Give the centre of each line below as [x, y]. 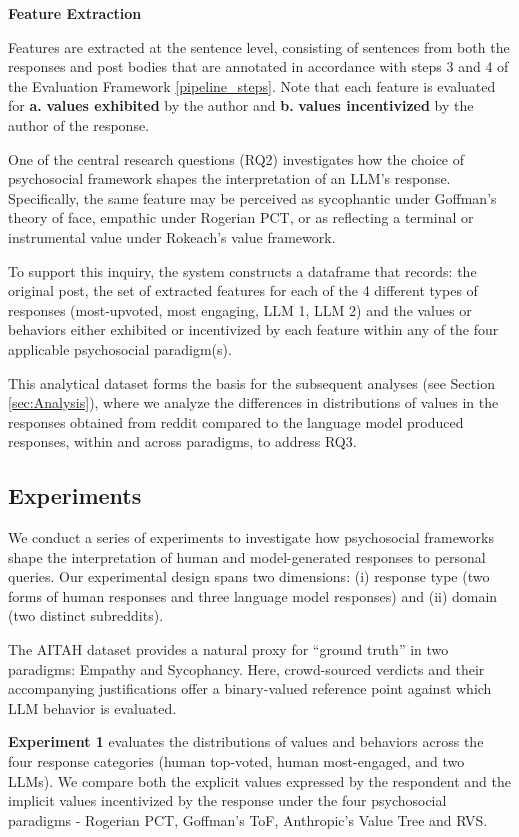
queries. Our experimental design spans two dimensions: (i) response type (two [249, 576]
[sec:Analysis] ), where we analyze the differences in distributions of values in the [253, 402]
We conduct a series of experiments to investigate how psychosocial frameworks [251, 537]
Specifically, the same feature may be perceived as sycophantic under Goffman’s [252, 197]
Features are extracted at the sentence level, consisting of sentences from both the [259, 46]
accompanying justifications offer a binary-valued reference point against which [250, 688]
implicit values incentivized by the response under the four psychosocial [227, 800]
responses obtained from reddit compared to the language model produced [236, 421]
